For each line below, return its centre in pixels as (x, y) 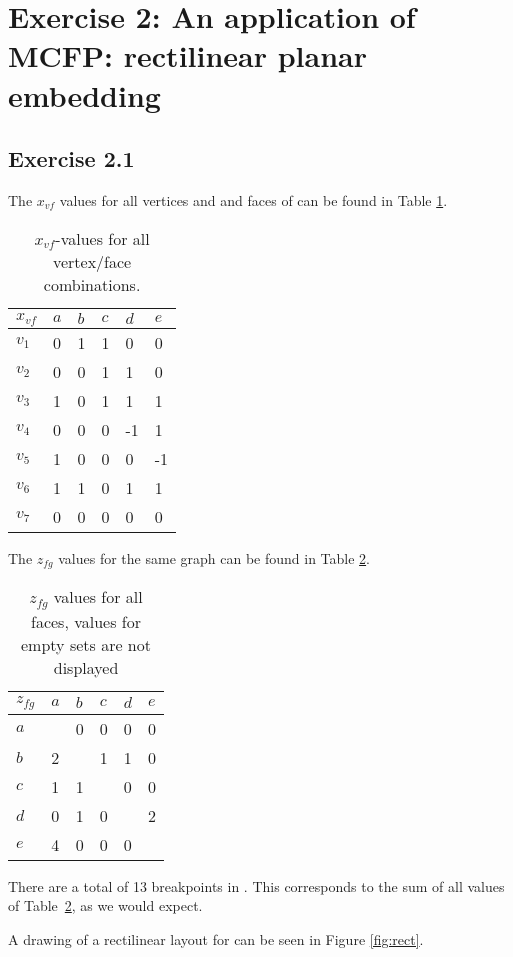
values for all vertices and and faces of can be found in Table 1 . (253, 199)
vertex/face (92, 261)
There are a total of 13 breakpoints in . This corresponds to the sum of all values (256, 885)
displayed (86, 667)
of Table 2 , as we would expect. (105, 905)
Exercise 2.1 (71, 158)
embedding (84, 94)
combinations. (92, 284)
